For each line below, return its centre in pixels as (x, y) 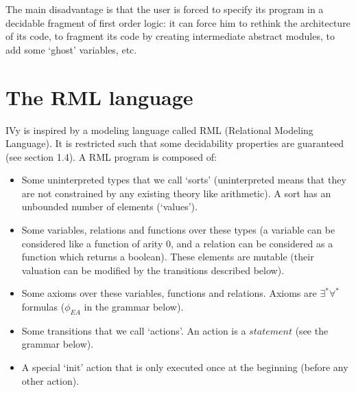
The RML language (99, 97)
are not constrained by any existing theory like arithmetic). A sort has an (176, 193)
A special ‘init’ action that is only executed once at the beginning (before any (185, 367)
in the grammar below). (134, 307)
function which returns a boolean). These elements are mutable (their (168, 257)
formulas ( (43, 307)
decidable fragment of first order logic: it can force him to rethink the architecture (178, 22)
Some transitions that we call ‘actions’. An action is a (134, 330)
